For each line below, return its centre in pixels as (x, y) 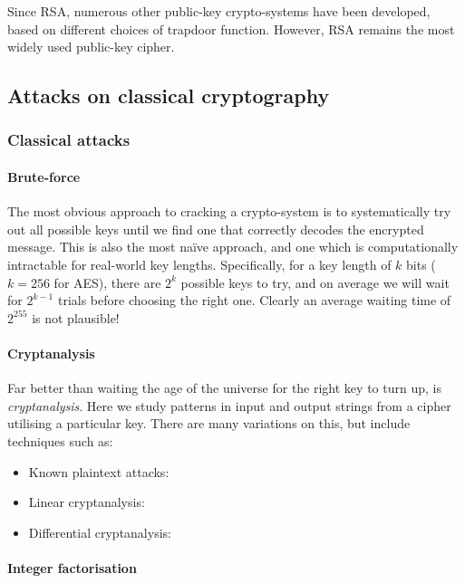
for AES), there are (107, 282)
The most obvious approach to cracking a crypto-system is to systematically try (229, 211)
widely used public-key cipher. (91, 47)
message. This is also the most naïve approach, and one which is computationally (233, 247)
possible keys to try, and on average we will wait (315, 282)
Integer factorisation (72, 567)
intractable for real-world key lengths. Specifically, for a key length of (199, 264)
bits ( (421, 264)
